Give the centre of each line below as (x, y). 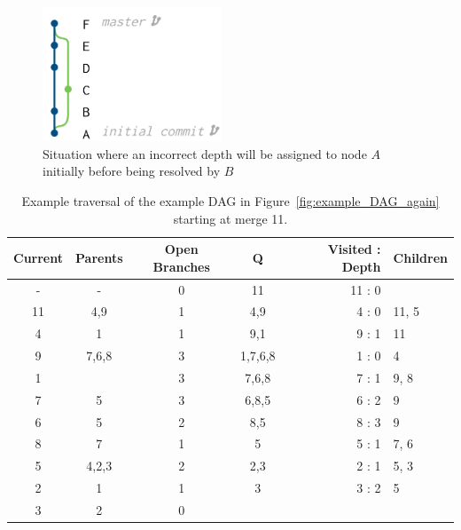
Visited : (354, 249)
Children (420, 257)
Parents (99, 257)
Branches (181, 266)
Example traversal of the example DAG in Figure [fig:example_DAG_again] (230, 200)
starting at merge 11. (230, 218)
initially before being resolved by (132, 171)
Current (38, 257)
